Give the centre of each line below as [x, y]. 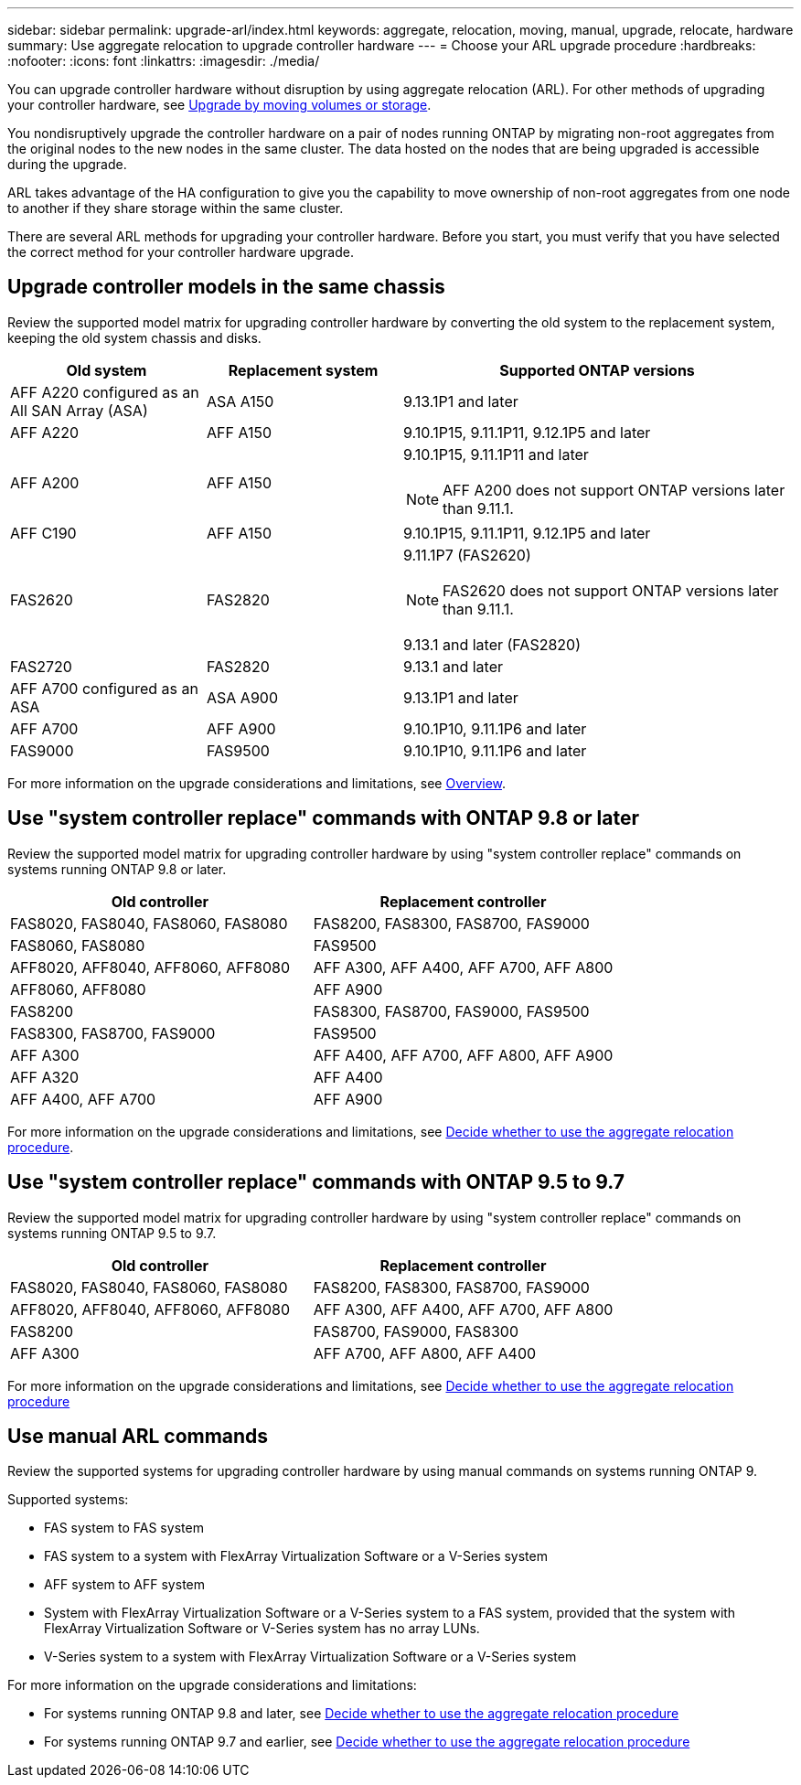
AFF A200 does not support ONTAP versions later [614, 490]
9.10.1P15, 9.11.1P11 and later [496, 454]
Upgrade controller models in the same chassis [226, 287]
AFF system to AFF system [124, 1585]
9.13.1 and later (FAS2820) [492, 644]
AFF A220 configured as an [105, 392]
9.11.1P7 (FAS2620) [467, 555]
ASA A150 [240, 401]
